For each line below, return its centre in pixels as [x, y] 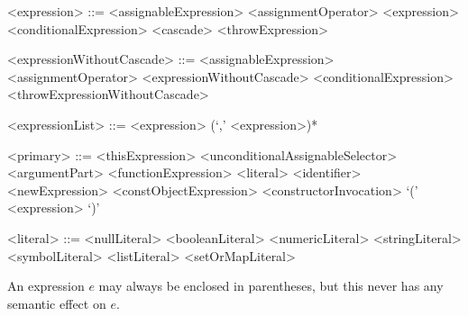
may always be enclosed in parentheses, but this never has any [271, 286]
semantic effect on [57, 303]
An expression [46, 286]
